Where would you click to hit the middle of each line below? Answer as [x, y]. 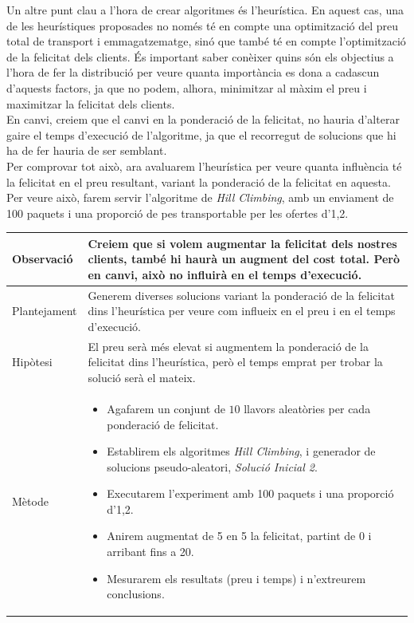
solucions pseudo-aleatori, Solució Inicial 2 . [212, 466]
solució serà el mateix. [142, 378]
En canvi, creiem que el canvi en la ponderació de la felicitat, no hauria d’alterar [203, 119]
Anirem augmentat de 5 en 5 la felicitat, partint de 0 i [239, 536]
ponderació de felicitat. [163, 424]
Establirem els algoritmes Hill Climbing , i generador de [241, 451]
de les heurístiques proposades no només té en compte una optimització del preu [203, 25]
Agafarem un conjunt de [166, 408]
